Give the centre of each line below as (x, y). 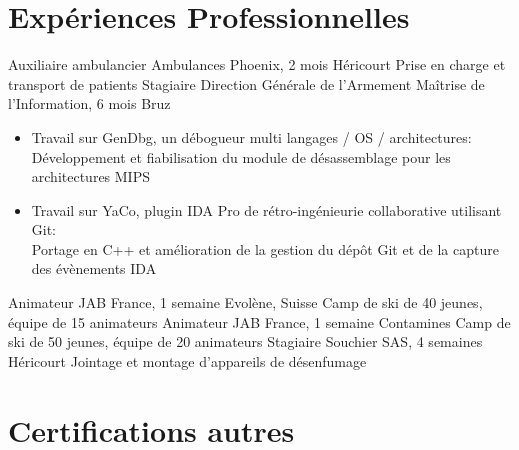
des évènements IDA (94, 268)
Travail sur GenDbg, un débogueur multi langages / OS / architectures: (251, 136)
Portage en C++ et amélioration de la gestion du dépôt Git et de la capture (265, 248)
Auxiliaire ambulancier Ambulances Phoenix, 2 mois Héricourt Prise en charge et (257, 64)
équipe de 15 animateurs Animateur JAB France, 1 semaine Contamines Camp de (259, 321)
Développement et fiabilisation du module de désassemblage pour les (241, 156)
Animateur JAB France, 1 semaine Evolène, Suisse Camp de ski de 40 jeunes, (245, 302)
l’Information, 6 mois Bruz (89, 103)
